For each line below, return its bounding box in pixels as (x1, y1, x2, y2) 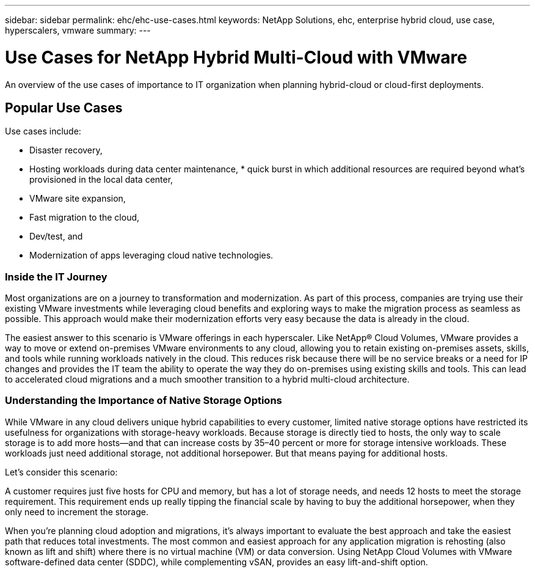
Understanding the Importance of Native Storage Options (5, 394, 282, 407)
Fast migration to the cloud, (29, 212, 140, 223)
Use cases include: (5, 126, 81, 137)
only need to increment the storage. (5, 506, 148, 517)
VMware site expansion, (29, 193, 126, 204)
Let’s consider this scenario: (5, 466, 118, 477)
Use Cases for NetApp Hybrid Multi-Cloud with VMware (5, 46, 467, 68)
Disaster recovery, (29, 145, 103, 156)
